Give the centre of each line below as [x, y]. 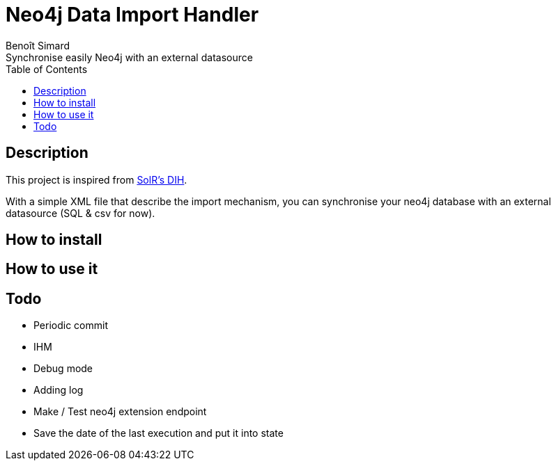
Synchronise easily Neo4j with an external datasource [129, 57]
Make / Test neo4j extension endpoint [120, 412]
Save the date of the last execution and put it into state [159, 433]
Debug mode [63, 369]
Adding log [59, 390]
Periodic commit [71, 326]
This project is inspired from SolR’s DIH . [96, 179]
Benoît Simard [38, 45]
